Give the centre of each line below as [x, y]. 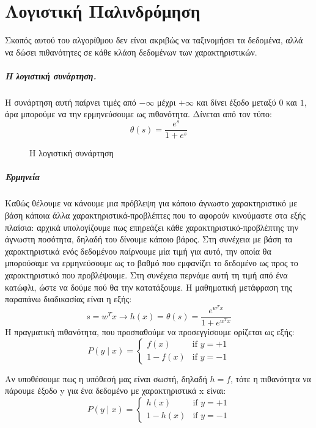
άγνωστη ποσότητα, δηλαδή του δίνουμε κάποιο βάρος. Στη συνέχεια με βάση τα [149, 239]
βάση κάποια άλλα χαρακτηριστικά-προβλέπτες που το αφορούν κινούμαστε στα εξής [155, 215]
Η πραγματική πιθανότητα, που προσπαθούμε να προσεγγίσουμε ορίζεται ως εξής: [150, 332]
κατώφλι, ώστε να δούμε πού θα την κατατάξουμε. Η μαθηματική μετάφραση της [149, 287]
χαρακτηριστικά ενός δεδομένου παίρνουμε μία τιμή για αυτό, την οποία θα [138, 251]
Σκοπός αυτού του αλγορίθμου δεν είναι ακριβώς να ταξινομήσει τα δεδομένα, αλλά [154, 40]
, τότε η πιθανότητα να [271, 378]
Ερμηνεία [22, 177]
